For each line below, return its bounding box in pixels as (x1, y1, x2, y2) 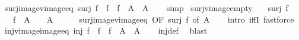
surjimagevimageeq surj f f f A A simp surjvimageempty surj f (4, 2, 288, 13)
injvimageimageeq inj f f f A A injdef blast (4, 24, 208, 37)
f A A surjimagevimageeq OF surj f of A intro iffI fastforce (12, 13, 294, 25)
